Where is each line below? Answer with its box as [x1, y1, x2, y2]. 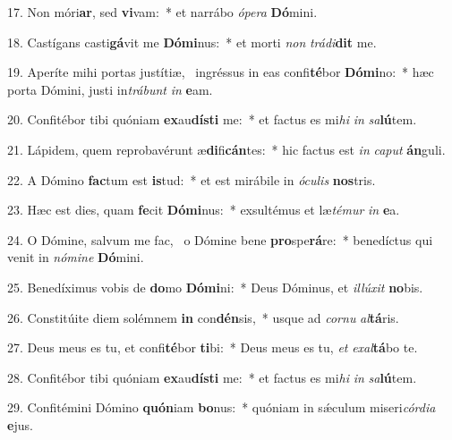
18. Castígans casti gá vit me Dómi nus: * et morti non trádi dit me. [7, 32, 377, 51]
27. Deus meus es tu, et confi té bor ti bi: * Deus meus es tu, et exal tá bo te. [7, 338, 418, 357]
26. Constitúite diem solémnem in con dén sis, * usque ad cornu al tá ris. [7, 308, 399, 326]
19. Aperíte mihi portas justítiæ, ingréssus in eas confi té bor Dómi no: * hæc [7, 63, 434, 81]
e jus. [7, 415, 33, 434]
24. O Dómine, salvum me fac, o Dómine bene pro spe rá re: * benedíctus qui [7, 230, 433, 249]
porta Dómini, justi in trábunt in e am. [7, 80, 213, 98]
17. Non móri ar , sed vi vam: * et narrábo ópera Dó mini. [7, 3, 318, 21]
